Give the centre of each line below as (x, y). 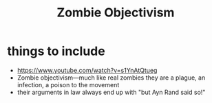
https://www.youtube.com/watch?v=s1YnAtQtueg (87, 70)
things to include (56, 51)
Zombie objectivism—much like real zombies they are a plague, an (111, 78)
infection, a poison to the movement (68, 84)
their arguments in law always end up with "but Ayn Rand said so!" (111, 92)
